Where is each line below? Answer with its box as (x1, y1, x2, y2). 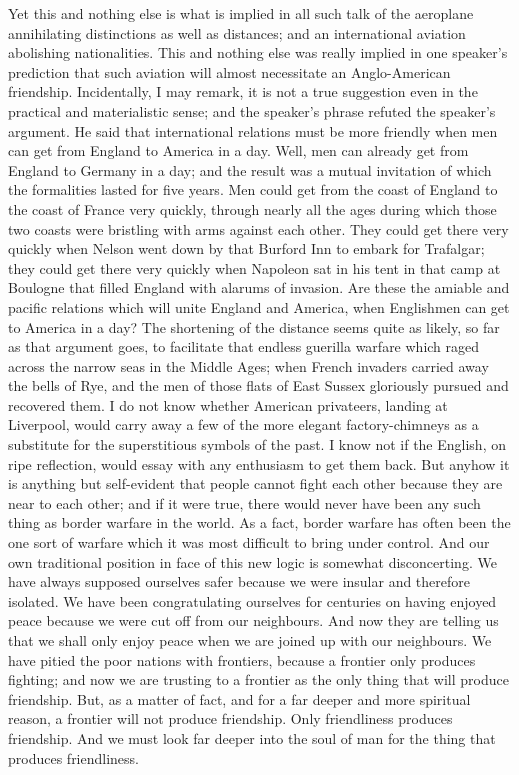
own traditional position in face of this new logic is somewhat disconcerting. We (8, 551, 497, 572)
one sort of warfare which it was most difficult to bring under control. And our (8, 532, 490, 553)
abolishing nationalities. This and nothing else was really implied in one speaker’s (8, 42, 508, 63)
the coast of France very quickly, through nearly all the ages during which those (8, 198, 497, 219)
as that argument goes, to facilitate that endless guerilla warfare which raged (8, 336, 480, 357)
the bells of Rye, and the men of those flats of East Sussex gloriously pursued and (8, 375, 509, 396)
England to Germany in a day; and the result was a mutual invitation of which (8, 159, 492, 180)
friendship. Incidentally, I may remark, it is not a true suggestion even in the (8, 81, 478, 102)
